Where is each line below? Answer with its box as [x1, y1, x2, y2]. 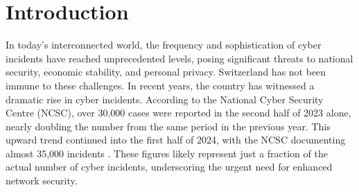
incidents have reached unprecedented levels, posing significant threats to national [6, 51, 353, 65]
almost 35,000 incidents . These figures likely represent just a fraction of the [6, 146, 328, 160]
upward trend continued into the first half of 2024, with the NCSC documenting [6, 132, 346, 147]
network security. [6, 173, 78, 188]
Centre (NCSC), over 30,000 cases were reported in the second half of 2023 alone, [6, 105, 351, 120]
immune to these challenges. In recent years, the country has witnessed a [6, 78, 315, 92]
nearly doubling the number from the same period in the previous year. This [6, 119, 331, 133]
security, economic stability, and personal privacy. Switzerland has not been [6, 64, 326, 79]
